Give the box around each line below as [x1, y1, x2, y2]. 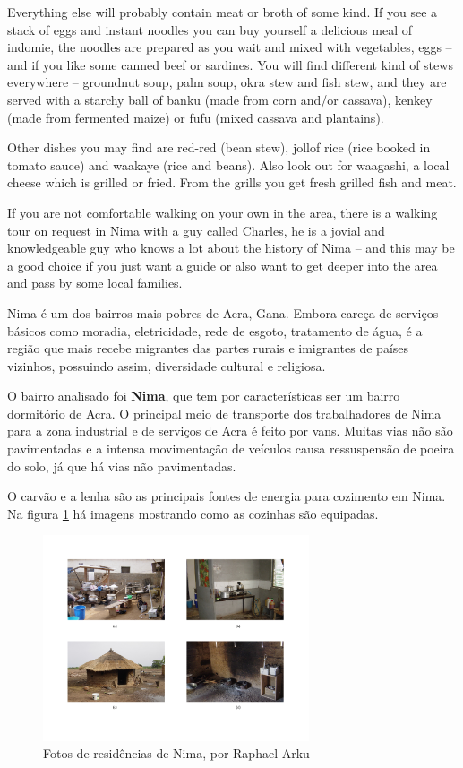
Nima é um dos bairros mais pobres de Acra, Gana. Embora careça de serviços [7, 303, 439, 322]
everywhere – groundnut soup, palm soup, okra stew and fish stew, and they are [7, 73, 447, 91]
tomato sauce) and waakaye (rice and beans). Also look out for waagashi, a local [7, 155, 450, 174]
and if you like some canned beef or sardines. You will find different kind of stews [7, 55, 453, 73]
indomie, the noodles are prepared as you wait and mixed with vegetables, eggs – [7, 38, 452, 56]
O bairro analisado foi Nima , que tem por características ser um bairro [7, 386, 400, 405]
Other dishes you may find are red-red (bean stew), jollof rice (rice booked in [7, 138, 431, 157]
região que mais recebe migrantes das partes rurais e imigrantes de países [7, 339, 409, 358]
